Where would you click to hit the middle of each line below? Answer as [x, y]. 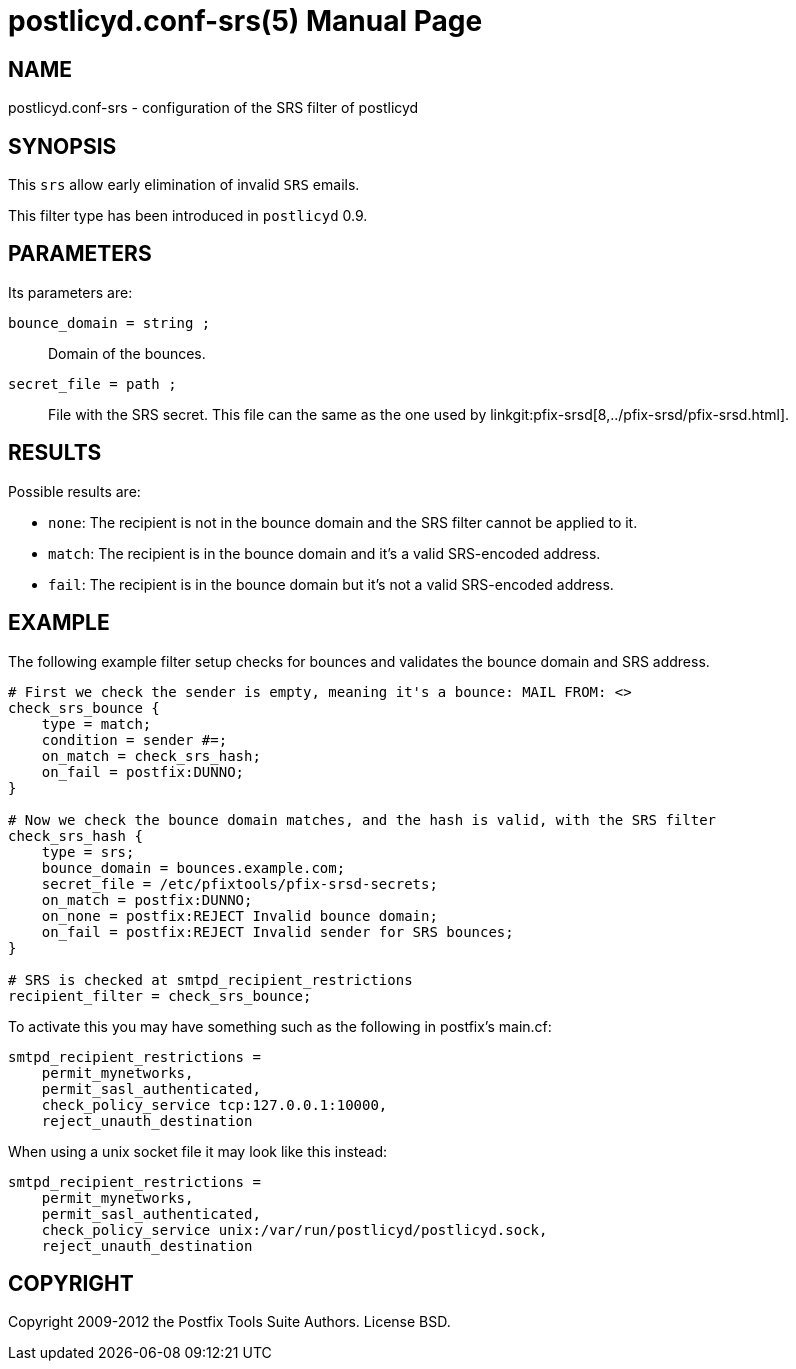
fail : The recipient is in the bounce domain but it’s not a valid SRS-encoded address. [331, 584]
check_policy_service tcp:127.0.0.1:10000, [214, 1104]
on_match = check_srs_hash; [151, 755]
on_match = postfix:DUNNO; [147, 899]
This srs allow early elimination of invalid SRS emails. [184, 185]
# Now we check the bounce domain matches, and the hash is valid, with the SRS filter [362, 819]
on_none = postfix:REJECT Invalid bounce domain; [239, 915]
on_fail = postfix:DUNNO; [143, 771]
